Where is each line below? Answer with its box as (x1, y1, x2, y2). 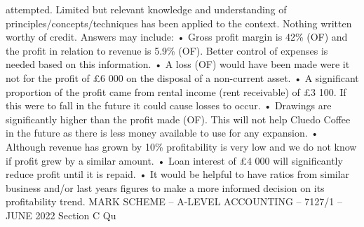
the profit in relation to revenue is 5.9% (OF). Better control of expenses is (6, 43, 328, 57)
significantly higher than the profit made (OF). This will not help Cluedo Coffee (6, 111, 351, 126)
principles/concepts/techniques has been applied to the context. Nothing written (6, 15, 352, 30)
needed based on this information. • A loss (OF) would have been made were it (6, 57, 350, 71)
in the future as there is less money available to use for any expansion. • (6, 125, 319, 140)
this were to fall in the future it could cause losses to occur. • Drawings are (6, 98, 332, 113)
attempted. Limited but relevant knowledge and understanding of (6, 2, 287, 16)
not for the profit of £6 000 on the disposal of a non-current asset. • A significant (6, 70, 359, 85)
